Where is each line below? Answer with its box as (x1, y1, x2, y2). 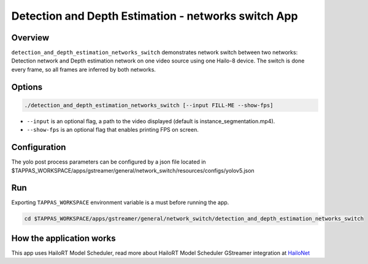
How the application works (11, 233, 116, 243)
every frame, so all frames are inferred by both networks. (11, 66, 156, 73)
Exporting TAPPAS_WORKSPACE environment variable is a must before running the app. (11, 199, 229, 206)
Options (11, 81, 43, 92)
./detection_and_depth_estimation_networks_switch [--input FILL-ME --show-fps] (24, 102, 274, 108)
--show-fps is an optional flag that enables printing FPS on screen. (26, 126, 199, 134)
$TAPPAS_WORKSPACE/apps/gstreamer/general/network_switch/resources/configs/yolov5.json (11, 167, 255, 174)
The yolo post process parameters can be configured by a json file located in (11, 158, 206, 165)
